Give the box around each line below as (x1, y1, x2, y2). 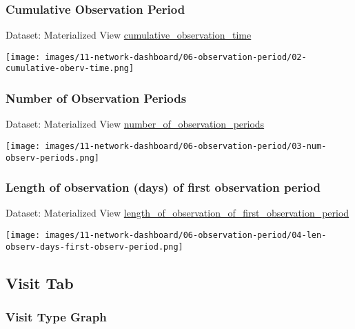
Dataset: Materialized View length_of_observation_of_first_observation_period (6, 206, 349, 220)
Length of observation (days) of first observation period (6, 179, 321, 196)
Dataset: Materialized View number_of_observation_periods (6, 117, 265, 131)
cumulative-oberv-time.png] (6, 63, 134, 74)
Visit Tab (6, 272, 74, 293)
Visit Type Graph (6, 308, 107, 326)
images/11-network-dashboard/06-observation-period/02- (45, 52, 307, 62)
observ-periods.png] (6, 152, 100, 163)
